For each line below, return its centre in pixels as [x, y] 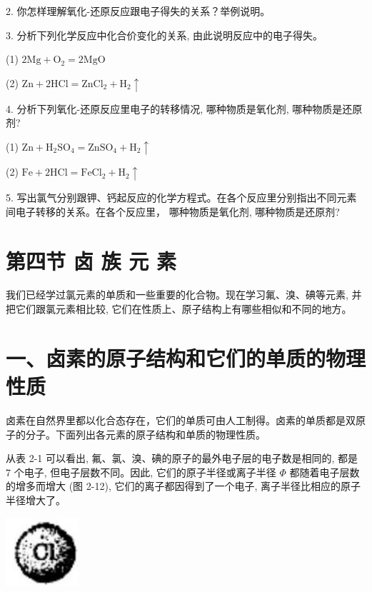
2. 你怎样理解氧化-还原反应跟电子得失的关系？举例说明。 [138, 11]
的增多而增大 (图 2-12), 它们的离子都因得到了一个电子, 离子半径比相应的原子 [183, 486]
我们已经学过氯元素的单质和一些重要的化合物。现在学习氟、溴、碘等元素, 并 [184, 295]
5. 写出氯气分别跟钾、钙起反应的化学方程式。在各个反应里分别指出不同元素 [181, 197]
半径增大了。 [36, 500]
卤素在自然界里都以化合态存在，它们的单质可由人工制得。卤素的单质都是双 [181, 420]
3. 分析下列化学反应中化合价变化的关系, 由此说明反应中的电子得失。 [165, 35]
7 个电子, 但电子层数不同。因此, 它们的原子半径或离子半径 [141, 472]
